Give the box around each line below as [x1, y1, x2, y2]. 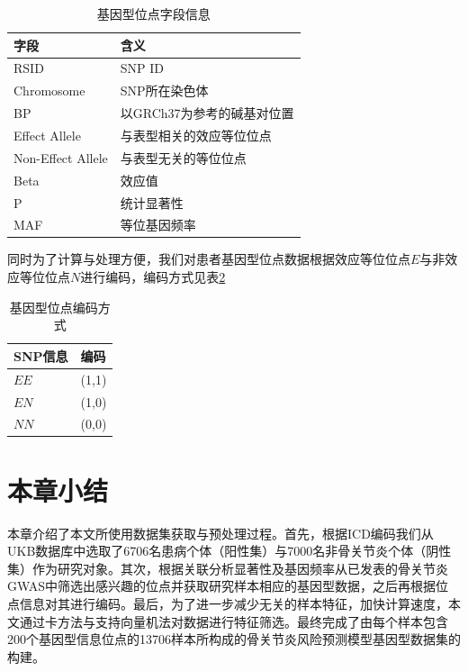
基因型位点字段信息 [96, 5, 211, 23]
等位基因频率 [120, 215, 196, 234]
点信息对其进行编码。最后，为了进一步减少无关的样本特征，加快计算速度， [7, 594, 448, 612]
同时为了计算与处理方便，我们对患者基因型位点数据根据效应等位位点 [7, 249, 410, 268]
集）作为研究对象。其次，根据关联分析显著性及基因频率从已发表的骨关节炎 [7, 558, 448, 577]
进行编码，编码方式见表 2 [80, 267, 226, 286]
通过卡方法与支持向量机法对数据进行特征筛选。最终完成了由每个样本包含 [19, 612, 448, 630]
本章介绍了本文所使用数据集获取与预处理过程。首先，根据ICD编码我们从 [7, 523, 434, 542]
